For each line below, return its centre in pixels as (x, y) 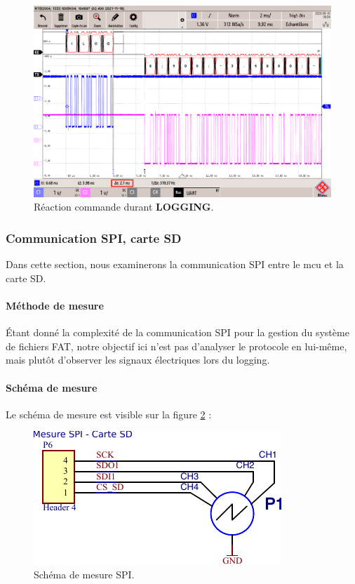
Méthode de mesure (55, 306)
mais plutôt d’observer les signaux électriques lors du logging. (138, 360)
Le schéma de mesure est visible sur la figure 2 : (109, 414)
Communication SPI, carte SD (94, 238)
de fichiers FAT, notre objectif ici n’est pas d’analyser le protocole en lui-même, (176, 346)
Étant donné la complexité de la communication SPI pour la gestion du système (177, 332)
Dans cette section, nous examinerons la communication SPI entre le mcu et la (175, 264)
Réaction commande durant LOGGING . (124, 207)
